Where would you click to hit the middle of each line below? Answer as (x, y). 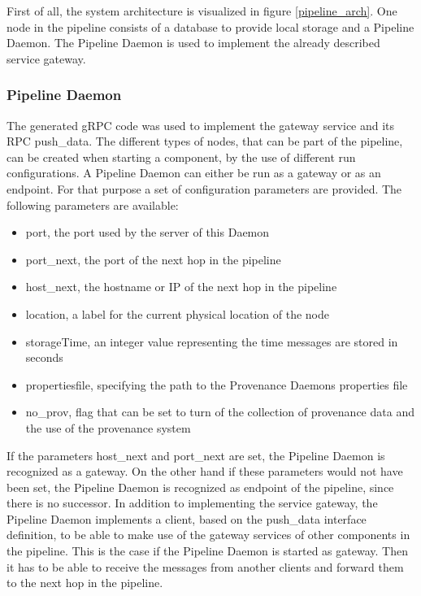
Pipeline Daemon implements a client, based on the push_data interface (187, 518)
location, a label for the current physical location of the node (177, 313)
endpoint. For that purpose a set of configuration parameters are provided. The (204, 188)
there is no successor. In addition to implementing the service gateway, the (192, 503)
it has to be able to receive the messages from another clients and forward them (205, 566)
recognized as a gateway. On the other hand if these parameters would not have (205, 471)
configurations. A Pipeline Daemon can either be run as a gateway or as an (194, 173)
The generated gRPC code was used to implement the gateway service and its (201, 125)
